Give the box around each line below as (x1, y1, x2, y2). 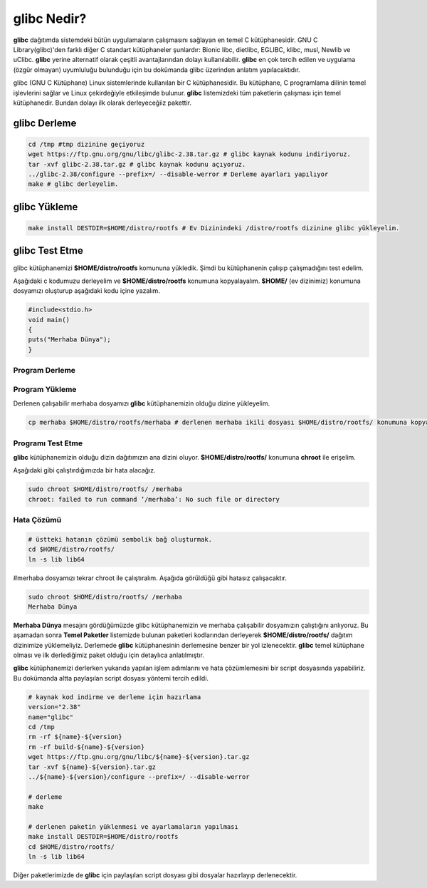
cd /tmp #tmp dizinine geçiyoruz (28, 140, 145, 148)
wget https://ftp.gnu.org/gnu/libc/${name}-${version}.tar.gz (28, 753, 250, 761)
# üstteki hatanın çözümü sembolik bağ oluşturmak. (28, 535, 213, 543)
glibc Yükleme (13, 200, 78, 213)
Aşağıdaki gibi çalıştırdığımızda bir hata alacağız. (13, 466, 156, 475)
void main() (28, 316, 70, 324)
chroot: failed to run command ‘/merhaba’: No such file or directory (28, 495, 280, 503)
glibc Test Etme (13, 244, 83, 257)
